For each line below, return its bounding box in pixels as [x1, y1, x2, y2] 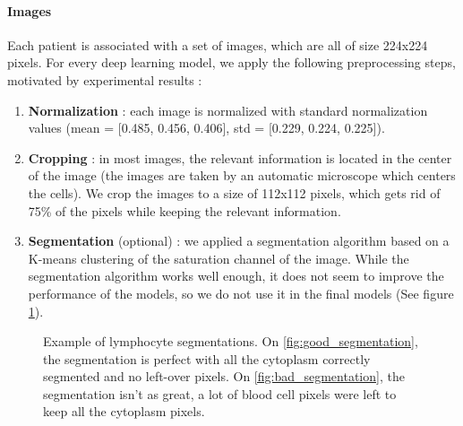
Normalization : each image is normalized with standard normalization [28, 100, 428, 119]
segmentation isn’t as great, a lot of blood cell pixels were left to [43, 384, 397, 403]
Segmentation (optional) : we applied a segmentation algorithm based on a [28, 231, 450, 250]
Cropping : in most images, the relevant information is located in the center [28, 148, 452, 167]
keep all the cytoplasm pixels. [43, 402, 205, 421]
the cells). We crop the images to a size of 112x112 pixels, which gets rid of [28, 183, 441, 202]
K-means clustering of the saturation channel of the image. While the [28, 248, 409, 267]
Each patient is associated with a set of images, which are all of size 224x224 [7, 35, 428, 54]
